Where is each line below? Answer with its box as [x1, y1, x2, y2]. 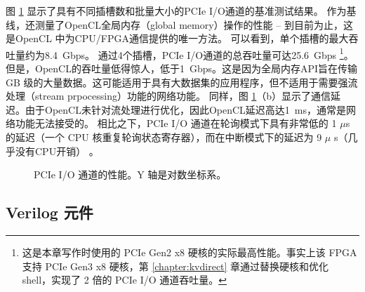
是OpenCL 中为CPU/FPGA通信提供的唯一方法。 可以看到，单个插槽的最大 [6, 31, 349, 46]
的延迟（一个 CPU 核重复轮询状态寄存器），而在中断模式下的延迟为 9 [6, 130, 322, 144]
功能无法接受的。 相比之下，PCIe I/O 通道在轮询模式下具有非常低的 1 [15, 116, 337, 131]
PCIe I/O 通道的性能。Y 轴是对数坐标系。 [34, 167, 227, 182]
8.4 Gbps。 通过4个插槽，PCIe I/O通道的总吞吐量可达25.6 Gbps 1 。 [44, 45, 354, 62]
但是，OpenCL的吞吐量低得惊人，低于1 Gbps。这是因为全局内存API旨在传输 [6, 61, 358, 76]
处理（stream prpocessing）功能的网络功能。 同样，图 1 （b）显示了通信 [6, 88, 331, 103]
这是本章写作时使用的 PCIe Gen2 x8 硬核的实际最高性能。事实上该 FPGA [22, 244, 357, 259]
